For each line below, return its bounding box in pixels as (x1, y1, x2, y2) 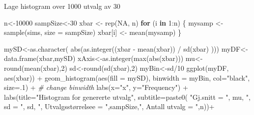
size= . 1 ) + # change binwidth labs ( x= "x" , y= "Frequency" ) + (4, 82, 188, 92)
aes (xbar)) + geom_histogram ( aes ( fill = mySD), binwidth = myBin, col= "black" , (4, 72, 250, 83)
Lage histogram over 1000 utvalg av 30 (4, 1, 120, 11)
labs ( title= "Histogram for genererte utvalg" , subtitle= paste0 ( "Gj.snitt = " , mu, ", (4, 91, 251, 102)
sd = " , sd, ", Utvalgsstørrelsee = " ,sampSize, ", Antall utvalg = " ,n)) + (4, 101, 215, 112)
